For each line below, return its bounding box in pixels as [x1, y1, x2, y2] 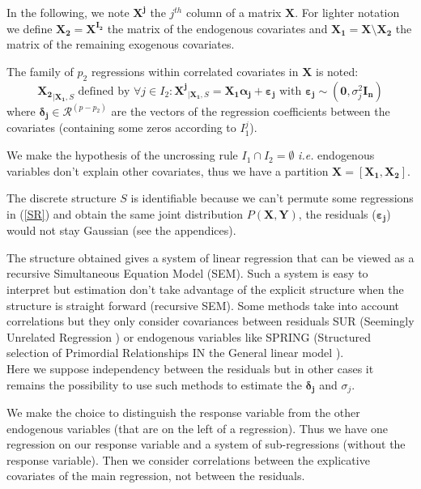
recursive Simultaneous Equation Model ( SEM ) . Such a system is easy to [6, 265, 368, 282]
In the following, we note [6, 4, 130, 20]
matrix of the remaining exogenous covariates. [6, 36, 235, 53]
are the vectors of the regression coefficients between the [111, 103, 390, 120]
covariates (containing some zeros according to [6, 119, 236, 136]
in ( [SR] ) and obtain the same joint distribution [6, 205, 244, 222]
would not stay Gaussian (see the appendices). [6, 222, 236, 239]
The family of [6, 62, 74, 79]
